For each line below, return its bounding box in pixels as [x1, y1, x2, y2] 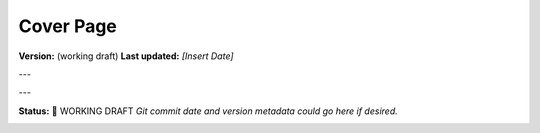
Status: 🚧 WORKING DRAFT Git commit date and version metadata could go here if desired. [18, 105, 399, 117]
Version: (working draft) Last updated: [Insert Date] [18, 50, 234, 62]
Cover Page [18, 15, 117, 37]
